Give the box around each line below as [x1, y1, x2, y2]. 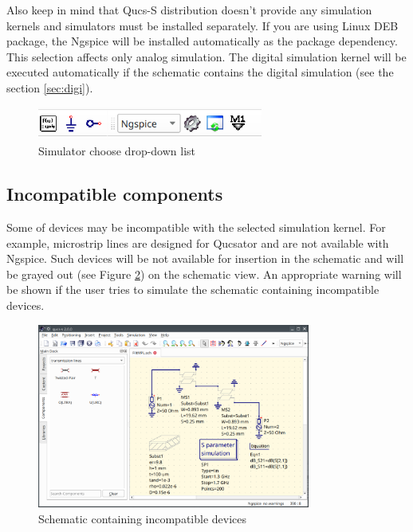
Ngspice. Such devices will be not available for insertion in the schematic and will [6, 250, 404, 267]
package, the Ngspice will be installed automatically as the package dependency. [6, 33, 398, 49]
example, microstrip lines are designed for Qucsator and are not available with [6, 234, 389, 251]
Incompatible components [6, 182, 223, 206]
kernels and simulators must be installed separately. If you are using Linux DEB [6, 17, 399, 33]
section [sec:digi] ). [6, 79, 93, 96]
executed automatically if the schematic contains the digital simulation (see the [6, 64, 394, 80]
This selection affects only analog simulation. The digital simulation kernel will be [6, 48, 407, 65]
